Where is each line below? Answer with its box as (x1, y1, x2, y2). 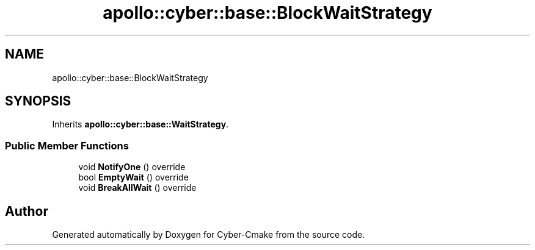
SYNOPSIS (5, 93, 71, 109)
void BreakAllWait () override (78, 182, 197, 193)
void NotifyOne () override (78, 162, 186, 173)
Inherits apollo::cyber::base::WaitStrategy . (52, 119, 229, 130)
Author (5, 203, 48, 219)
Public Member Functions (5, 139, 129, 152)
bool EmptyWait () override (78, 172, 189, 183)
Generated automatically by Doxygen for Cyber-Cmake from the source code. (52, 229, 365, 240)
